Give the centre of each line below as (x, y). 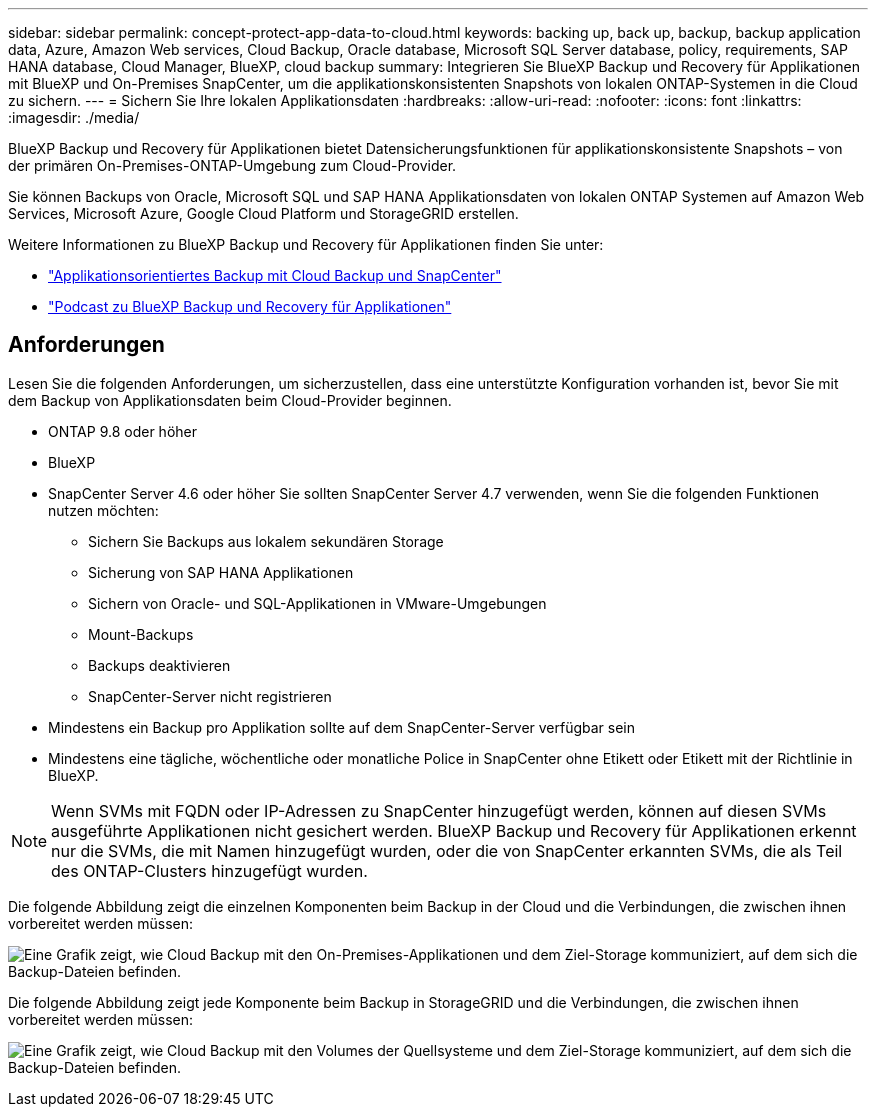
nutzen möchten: (103, 510)
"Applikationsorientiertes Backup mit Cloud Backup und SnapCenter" (275, 275)
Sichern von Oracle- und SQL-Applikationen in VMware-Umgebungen (317, 603)
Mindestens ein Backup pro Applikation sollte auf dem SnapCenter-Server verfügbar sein (342, 727)
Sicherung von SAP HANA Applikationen (221, 572)
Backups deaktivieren (159, 665)
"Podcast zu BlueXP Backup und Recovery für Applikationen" (250, 306)
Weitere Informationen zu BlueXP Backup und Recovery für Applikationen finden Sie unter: (306, 244)
